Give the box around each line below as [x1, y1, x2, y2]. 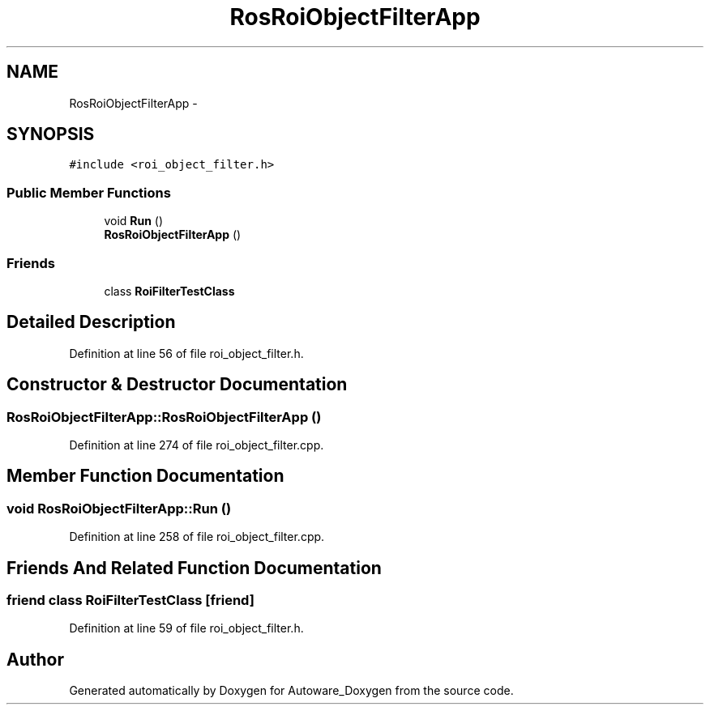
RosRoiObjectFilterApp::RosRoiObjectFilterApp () [6, 408, 322, 425]
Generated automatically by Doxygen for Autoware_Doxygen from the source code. [69, 683, 514, 698]
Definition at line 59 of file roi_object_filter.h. [69, 621, 304, 636]
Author [6, 649, 64, 670]
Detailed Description [6, 312, 176, 333]
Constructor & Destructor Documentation [6, 374, 348, 395]
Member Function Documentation [6, 466, 284, 487]
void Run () [104, 214, 164, 228]
